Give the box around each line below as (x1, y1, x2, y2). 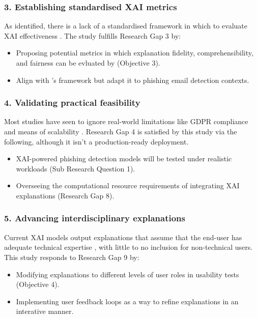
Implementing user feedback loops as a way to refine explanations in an (16, 296, 239, 306)
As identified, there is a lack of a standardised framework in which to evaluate (4, 20, 248, 31)
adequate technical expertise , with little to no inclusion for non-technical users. (4, 242, 253, 252)
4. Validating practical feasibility (4, 96, 140, 109)
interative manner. (16, 306, 74, 316)
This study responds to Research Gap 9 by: (4, 251, 139, 262)
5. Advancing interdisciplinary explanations (4, 212, 185, 224)
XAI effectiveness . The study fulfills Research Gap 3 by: (4, 30, 181, 41)
